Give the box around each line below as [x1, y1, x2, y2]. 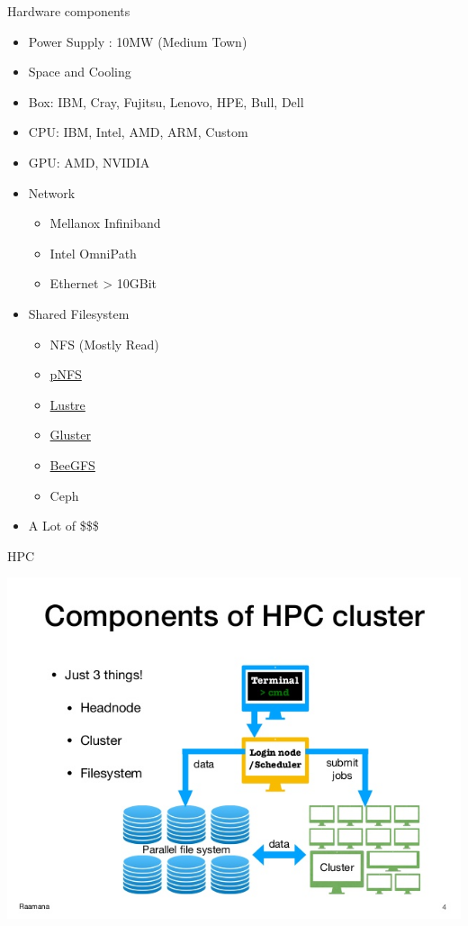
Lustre [49, 395, 85, 413]
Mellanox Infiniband [49, 213, 161, 232]
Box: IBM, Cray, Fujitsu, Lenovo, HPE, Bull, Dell [28, 92, 304, 111]
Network [28, 183, 76, 202]
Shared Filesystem [28, 304, 130, 322]
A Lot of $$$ [28, 516, 99, 535]
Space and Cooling [28, 62, 131, 81]
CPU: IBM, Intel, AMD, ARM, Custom [28, 123, 248, 141]
